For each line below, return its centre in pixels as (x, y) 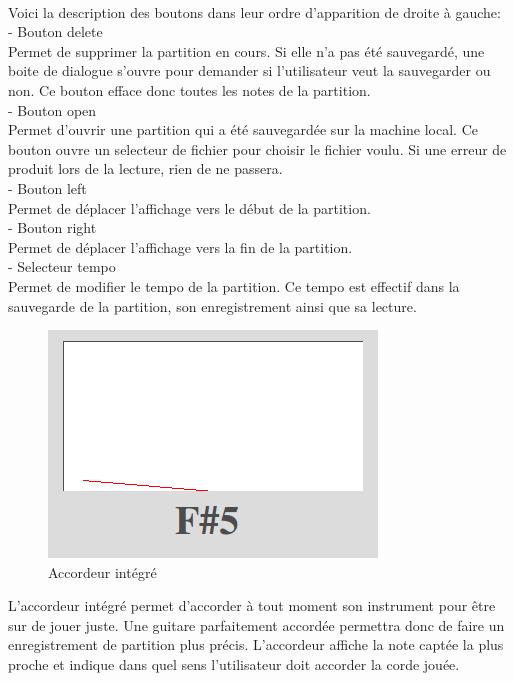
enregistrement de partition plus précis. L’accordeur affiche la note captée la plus (256, 644)
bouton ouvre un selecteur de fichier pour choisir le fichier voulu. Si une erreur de (257, 148)
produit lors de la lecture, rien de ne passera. (145, 168)
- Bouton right (52, 227)
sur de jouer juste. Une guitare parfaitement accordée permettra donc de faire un (256, 624)
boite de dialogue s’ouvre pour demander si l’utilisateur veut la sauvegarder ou (249, 70)
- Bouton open (52, 109)
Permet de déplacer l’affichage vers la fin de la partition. (180, 246)
